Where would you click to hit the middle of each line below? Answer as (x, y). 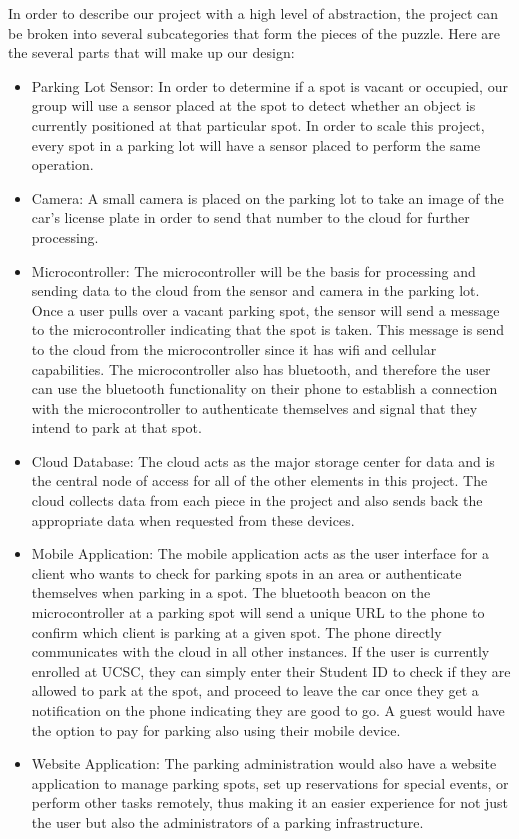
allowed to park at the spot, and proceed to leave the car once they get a (255, 690)
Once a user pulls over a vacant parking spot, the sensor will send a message (265, 309)
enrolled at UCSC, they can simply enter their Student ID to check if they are (271, 670)
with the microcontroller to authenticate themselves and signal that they (254, 407)
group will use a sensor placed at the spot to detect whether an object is (253, 105)
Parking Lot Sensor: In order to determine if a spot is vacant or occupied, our (269, 85)
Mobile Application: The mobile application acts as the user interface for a (260, 553)
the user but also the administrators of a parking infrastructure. (227, 821)
